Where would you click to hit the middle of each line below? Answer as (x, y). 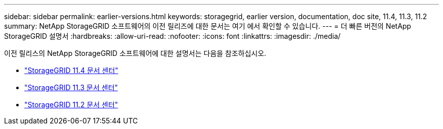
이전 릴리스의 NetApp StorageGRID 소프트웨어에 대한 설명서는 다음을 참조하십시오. (135, 53)
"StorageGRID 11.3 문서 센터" (71, 87)
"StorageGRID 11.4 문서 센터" (71, 70)
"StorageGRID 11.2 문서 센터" (71, 105)
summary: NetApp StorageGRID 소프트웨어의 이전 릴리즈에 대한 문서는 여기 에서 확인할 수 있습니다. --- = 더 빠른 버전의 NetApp (208, 26)
